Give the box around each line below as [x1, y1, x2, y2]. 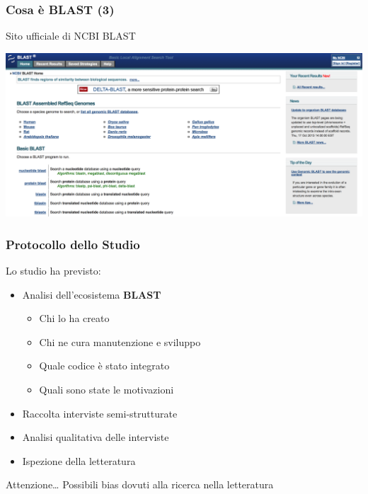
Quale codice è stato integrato [39, 358, 170, 373]
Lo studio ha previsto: [6, 263, 101, 277]
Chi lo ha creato [39, 311, 110, 326]
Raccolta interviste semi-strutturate [22, 406, 178, 420]
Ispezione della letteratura [22, 453, 136, 468]
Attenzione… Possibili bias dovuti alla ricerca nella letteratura [6, 477, 274, 492]
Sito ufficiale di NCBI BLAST [6, 28, 136, 43]
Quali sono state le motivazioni [39, 381, 174, 396]
